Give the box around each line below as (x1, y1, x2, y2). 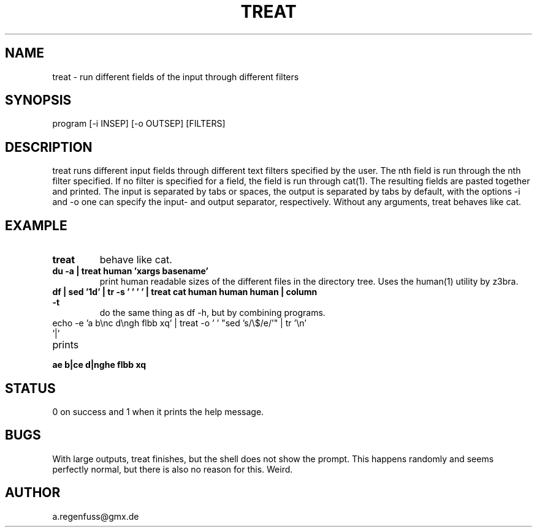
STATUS (5, 380, 56, 396)
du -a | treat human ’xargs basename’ (52, 266, 208, 277)
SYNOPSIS (5, 92, 72, 108)
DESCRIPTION (5, 139, 93, 155)
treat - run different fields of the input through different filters (52, 71, 299, 82)
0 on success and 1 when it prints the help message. (52, 406, 264, 417)
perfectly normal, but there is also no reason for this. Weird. (52, 463, 293, 474)
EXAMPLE (5, 217, 67, 233)
